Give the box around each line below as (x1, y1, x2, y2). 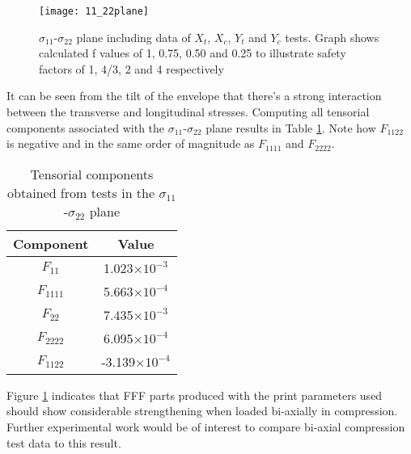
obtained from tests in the (7, 183, 155, 202)
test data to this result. (6, 434, 121, 451)
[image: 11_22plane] (39, 6, 150, 17)
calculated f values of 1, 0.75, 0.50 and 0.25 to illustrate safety (39, 44, 346, 61)
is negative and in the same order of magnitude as (6, 135, 255, 152)
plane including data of (76, 28, 191, 45)
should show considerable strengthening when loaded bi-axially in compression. (6, 402, 398, 419)
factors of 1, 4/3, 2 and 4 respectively (39, 60, 224, 77)
